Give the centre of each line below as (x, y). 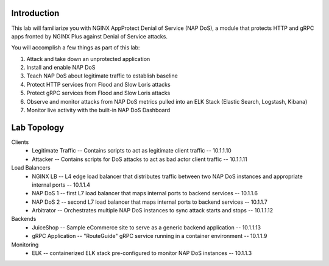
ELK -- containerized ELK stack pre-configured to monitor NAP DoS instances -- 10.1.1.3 (142, 253)
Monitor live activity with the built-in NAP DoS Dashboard (98, 110)
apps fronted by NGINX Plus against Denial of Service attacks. (89, 36)
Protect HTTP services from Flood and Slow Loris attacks (98, 84)
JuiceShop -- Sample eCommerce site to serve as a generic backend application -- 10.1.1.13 (147, 227)
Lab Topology (38, 127)
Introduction (35, 13)
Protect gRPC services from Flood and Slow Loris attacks (98, 93)
